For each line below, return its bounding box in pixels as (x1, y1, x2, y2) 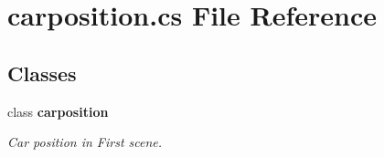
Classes (7, 58, 77, 87)
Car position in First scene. (7, 132, 163, 152)
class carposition (7, 101, 109, 120)
